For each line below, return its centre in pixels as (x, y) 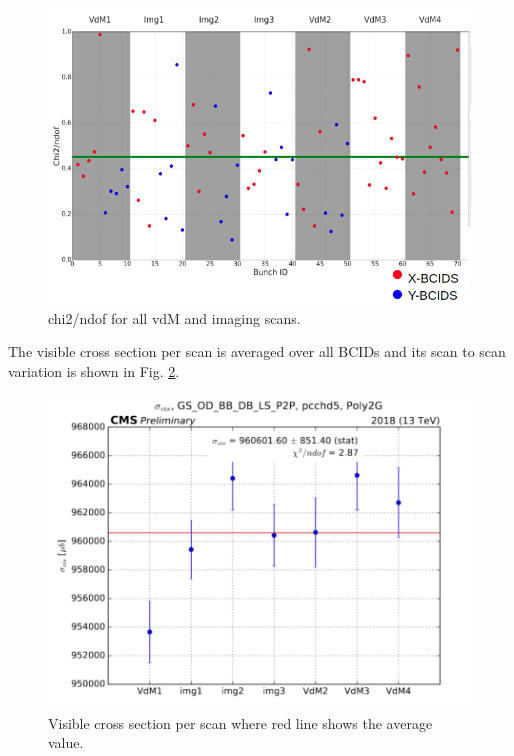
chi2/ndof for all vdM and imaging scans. (174, 317)
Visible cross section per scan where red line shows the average (240, 722)
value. (66, 742)
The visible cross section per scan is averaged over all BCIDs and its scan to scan (257, 351)
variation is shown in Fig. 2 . (94, 371)
